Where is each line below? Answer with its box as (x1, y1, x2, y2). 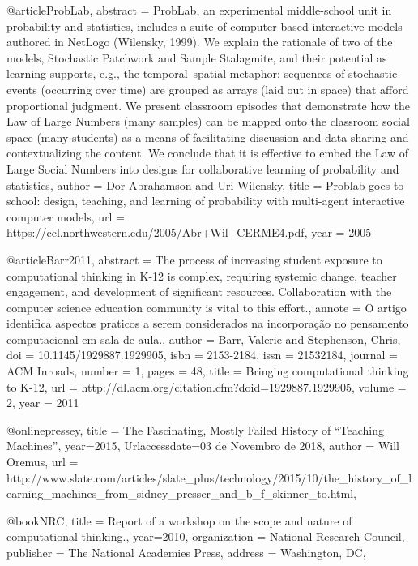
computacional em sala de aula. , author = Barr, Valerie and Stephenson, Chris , (6, 330, 401, 347)
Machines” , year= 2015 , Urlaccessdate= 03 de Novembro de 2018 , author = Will (6, 437, 399, 454)
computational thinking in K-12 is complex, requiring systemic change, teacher (6, 267, 397, 284)
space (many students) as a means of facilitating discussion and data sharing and (6, 128, 409, 145)
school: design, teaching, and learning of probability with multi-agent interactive (6, 192, 405, 209)
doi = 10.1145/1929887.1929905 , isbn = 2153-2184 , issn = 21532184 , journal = (6, 346, 398, 363)
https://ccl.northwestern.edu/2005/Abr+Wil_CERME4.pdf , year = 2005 (6, 224, 372, 241)
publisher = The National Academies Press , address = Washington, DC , (6, 544, 366, 560)
